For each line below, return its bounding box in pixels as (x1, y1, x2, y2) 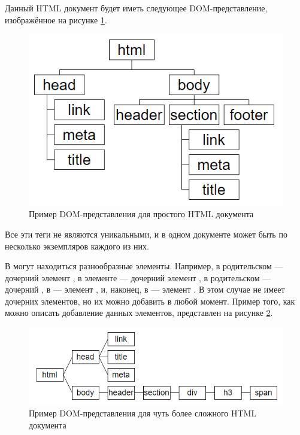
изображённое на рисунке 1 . (5, 13, 107, 26)
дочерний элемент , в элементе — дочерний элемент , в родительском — (5, 271, 271, 284)
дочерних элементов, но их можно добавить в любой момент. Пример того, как (5, 294, 295, 307)
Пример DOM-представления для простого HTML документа (29, 208, 254, 220)
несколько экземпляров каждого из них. (5, 239, 149, 252)
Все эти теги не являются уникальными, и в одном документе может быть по (5, 227, 287, 240)
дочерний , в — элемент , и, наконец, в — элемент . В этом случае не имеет (5, 283, 285, 296)
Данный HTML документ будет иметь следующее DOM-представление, (5, 2, 268, 14)
